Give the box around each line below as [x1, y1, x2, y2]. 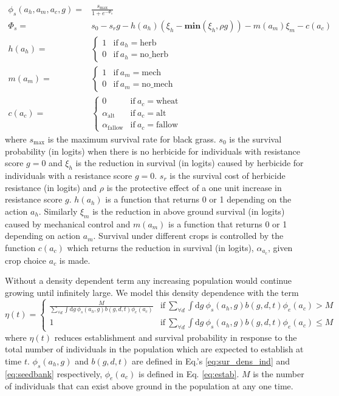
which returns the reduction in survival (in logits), [67, 241, 254, 253]
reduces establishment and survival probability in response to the [54, 331, 297, 343]
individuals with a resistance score [5, 169, 132, 181]
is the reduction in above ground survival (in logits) [92, 204, 285, 217]
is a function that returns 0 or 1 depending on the [105, 193, 292, 206]
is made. [59, 253, 91, 266]
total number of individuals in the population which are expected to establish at [5, 343, 304, 355]
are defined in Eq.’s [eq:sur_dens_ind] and [132, 354, 290, 367]
